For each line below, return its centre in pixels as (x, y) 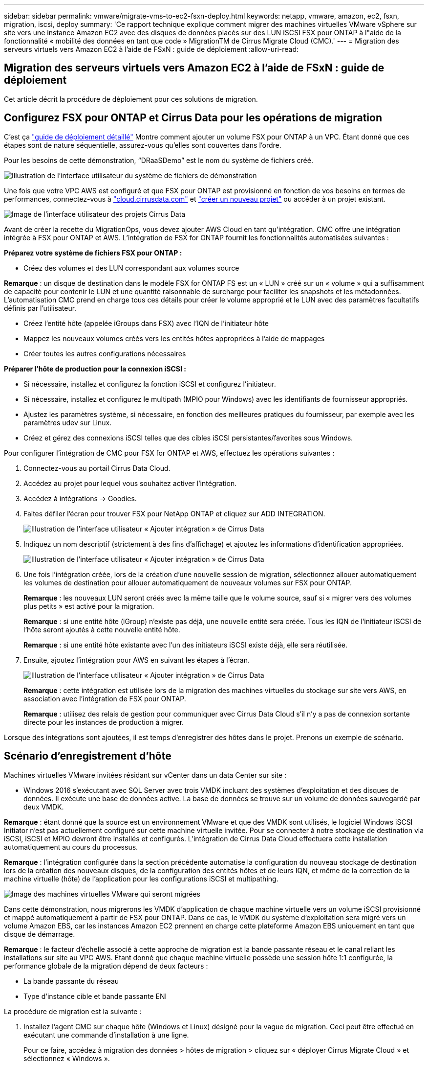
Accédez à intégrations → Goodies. (80, 498)
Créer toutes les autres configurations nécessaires (105, 353)
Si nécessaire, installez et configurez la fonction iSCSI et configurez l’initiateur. (150, 384)
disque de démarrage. (40, 934)
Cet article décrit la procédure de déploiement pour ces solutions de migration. (131, 99)
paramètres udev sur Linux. (68, 422)
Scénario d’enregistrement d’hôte (88, 756)
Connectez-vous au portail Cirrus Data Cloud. (97, 468)
